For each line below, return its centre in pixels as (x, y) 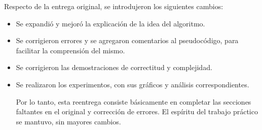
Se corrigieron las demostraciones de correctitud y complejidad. (114, 67)
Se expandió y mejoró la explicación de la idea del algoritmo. (110, 23)
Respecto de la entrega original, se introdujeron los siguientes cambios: (114, 6)
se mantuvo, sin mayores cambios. (68, 121)
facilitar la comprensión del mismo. (70, 50)
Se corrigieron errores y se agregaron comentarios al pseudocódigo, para (127, 40)
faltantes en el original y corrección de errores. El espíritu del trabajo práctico (137, 111)
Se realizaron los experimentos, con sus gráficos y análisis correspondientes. (133, 84)
